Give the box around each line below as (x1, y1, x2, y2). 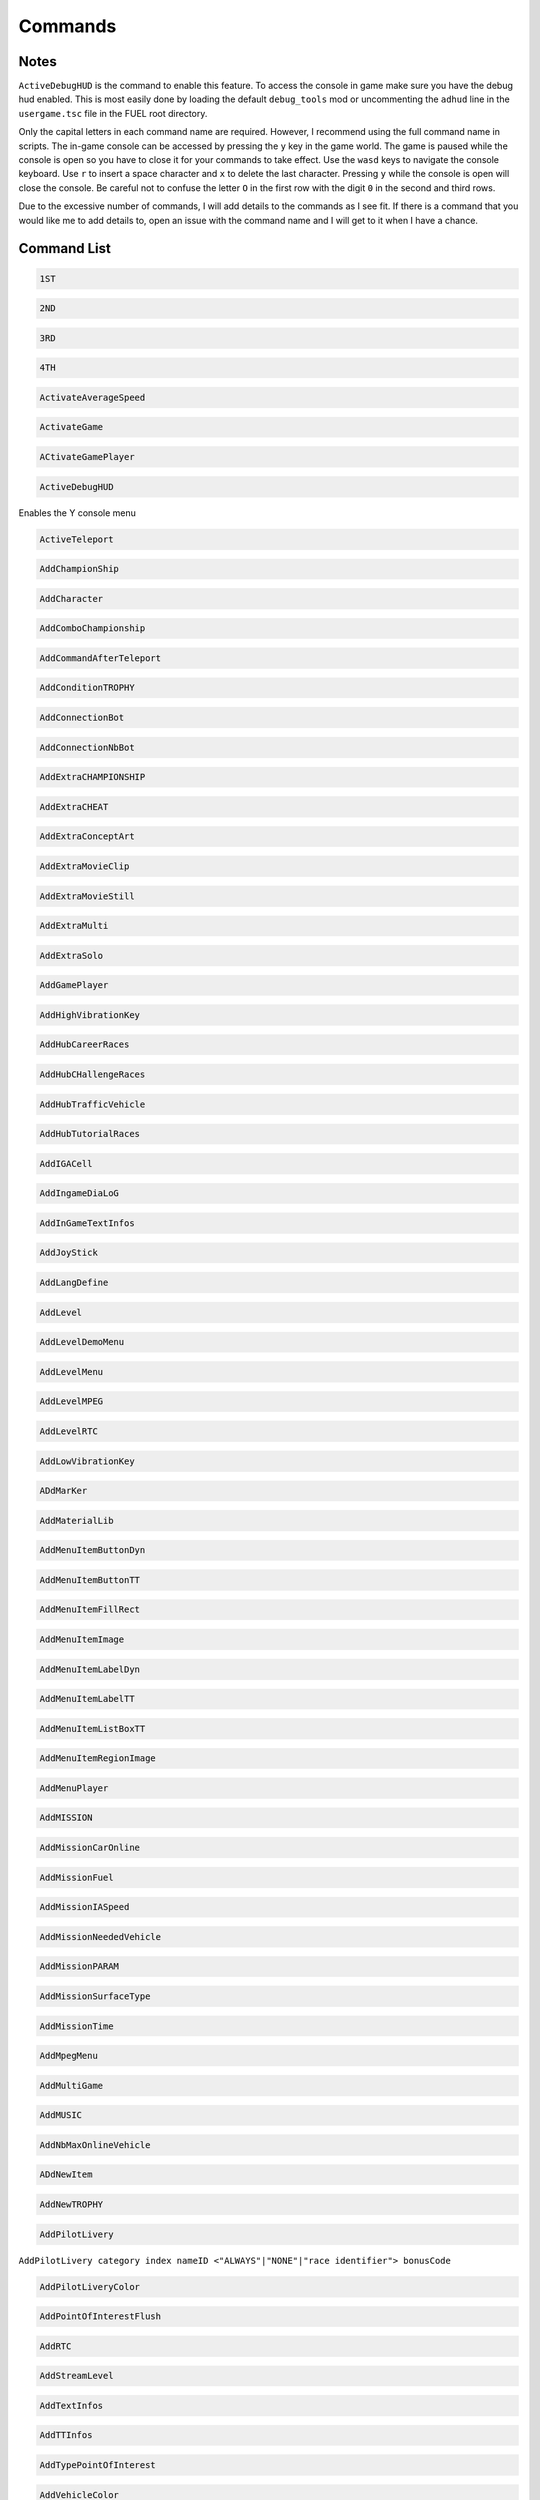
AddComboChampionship (39, 623, 146, 634)
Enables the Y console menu (18, 506, 137, 519)
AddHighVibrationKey (39, 1009, 140, 1020)
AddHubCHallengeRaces (39, 1069, 146, 1080)
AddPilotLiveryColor (39, 2281, 140, 2292)
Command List (18, 240, 112, 257)
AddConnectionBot (39, 712, 125, 724)
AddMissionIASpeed (39, 1901, 130, 1913)
